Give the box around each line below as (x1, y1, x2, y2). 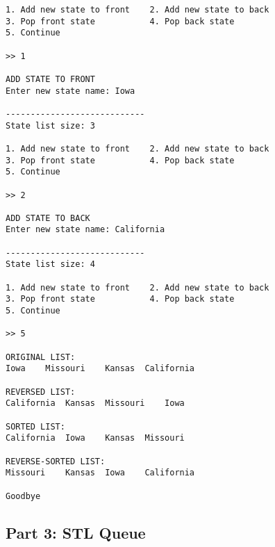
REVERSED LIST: (6, 386, 76, 397)
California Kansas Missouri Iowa (6, 398, 185, 409)
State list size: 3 (6, 120, 95, 131)
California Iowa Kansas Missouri (6, 433, 185, 443)
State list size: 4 (6, 259, 95, 270)
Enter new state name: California (6, 224, 165, 235)
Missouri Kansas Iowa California (6, 468, 195, 478)
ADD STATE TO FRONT (6, 74, 95, 84)
